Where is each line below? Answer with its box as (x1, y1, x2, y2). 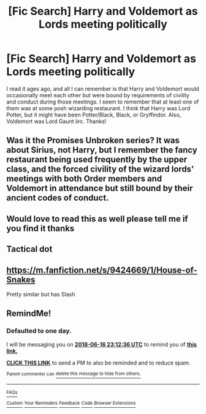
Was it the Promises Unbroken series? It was (6, 135, 180, 146)
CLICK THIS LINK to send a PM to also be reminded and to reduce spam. (6, 359, 191, 366)
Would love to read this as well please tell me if (6, 213, 188, 224)
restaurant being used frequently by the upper (6, 154, 188, 165)
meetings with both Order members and (6, 173, 162, 184)
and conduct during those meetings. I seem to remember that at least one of (6, 98, 199, 105)
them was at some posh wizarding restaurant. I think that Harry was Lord (6, 104, 191, 111)
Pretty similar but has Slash (6, 290, 75, 298)
